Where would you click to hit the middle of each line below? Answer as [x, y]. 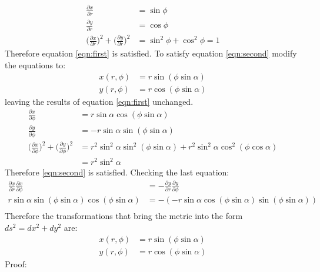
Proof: [16, 263]
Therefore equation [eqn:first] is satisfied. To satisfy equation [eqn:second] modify [151, 53]
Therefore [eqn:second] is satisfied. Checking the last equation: [117, 172]
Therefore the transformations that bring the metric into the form [124, 216]
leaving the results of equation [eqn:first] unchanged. [99, 101]
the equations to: [35, 64]
